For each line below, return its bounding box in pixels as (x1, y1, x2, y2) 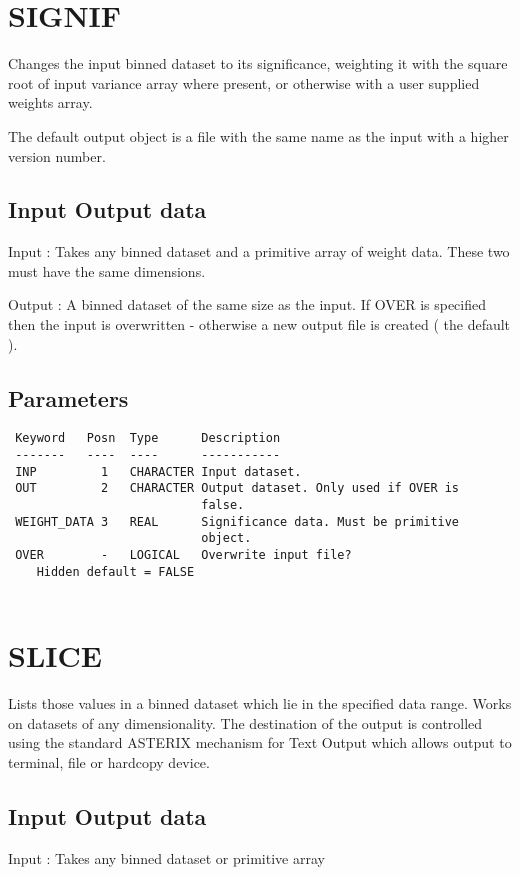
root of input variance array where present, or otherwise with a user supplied (8, 72, 480, 93)
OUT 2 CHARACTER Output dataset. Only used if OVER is (15, 481, 460, 496)
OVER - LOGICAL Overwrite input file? (15, 548, 352, 563)
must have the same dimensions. (8, 260, 206, 281)
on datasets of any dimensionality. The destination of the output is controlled (8, 712, 483, 733)
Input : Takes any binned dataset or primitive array (8, 847, 325, 868)
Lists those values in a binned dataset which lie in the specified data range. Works (8, 693, 512, 714)
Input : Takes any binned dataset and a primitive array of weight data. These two (8, 241, 510, 262)
